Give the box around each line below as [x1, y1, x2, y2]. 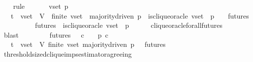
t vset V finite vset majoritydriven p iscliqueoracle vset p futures [10, 10, 249, 21]
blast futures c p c [3, 29, 108, 40]
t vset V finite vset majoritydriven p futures [10, 39, 166, 49]
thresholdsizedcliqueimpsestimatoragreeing [3, 48, 132, 59]
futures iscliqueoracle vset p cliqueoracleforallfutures [35, 20, 223, 30]
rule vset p [13, 1, 69, 11]
